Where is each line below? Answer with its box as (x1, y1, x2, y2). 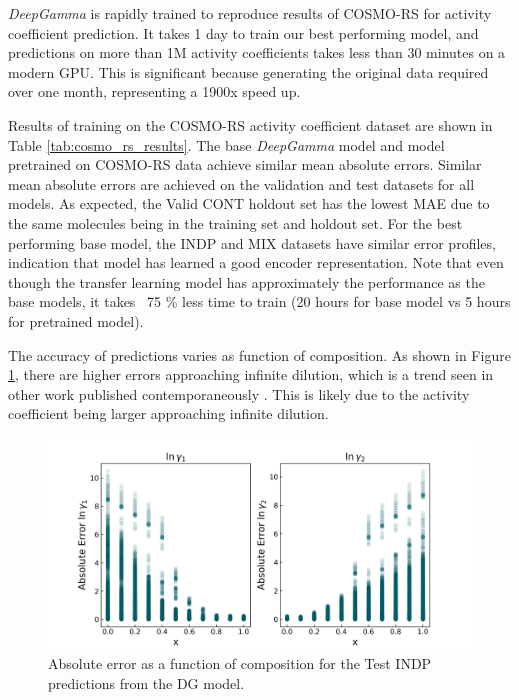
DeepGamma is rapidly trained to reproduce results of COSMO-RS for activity (8, 3, 492, 23)
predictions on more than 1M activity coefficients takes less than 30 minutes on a (8, 42, 506, 63)
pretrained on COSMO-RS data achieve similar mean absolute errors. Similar (8, 154, 482, 175)
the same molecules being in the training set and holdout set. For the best (8, 212, 463, 233)
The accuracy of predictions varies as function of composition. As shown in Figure (8, 344, 511, 365)
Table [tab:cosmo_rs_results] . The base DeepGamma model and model (8, 134, 445, 155)
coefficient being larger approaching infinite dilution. (8, 403, 329, 424)
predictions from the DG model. (48, 673, 245, 694)
